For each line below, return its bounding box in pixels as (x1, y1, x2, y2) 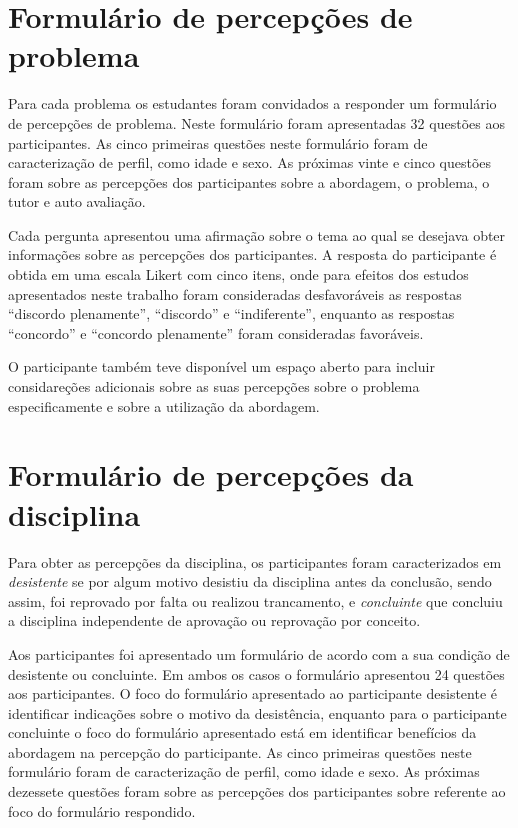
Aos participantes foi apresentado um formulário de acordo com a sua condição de (8, 643, 510, 664)
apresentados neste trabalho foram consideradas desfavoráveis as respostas (8, 283, 462, 304)
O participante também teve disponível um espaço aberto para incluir (8, 356, 435, 377)
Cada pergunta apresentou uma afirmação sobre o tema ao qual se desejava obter (8, 224, 506, 245)
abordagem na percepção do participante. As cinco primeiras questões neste (8, 741, 472, 762)
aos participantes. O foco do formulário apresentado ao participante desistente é (8, 683, 498, 704)
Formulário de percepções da (8, 454, 414, 495)
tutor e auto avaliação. (8, 191, 146, 212)
